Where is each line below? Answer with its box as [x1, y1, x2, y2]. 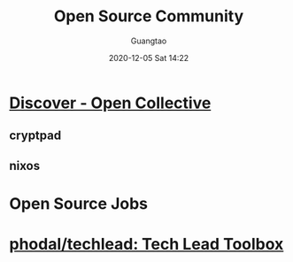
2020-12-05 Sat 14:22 [108, 52, 189, 63]
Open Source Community [53, 6, 244, 27]
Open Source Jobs [9, 193, 149, 213]
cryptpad [9, 128, 62, 143]
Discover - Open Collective [9, 93, 212, 112]
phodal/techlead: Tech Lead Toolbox [9, 235, 284, 254]
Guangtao [130, 35, 167, 46]
